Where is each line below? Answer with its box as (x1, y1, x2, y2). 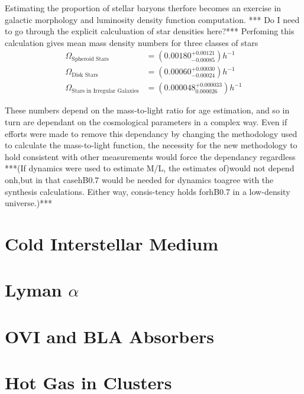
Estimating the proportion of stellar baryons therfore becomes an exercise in (5, 2, 282, 14)
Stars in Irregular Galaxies (72, 87, 139, 94)
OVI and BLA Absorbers (5, 324, 214, 348)
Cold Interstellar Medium (5, 232, 219, 255)
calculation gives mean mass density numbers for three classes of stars (5, 36, 258, 48)
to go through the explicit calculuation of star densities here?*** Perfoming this (5, 25, 295, 37)
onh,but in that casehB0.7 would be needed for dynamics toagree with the (5, 174, 274, 186)
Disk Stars (72, 71, 98, 78)
